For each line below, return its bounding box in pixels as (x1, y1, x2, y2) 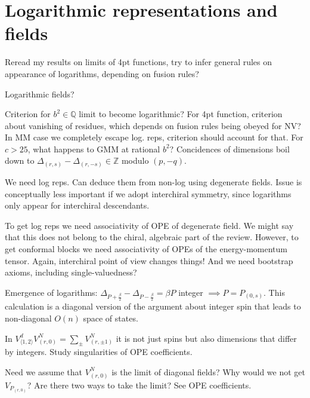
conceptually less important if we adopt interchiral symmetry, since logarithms (5, 187, 292, 200)
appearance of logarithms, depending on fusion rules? (5, 67, 199, 79)
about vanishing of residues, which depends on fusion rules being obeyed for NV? (5, 119, 301, 131)
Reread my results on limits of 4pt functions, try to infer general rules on (5, 56, 272, 68)
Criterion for (5, 108, 51, 120)
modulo (121, 154, 149, 167)
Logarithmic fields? (5, 87, 75, 100)
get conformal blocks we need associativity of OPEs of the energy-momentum (5, 242, 288, 255)
